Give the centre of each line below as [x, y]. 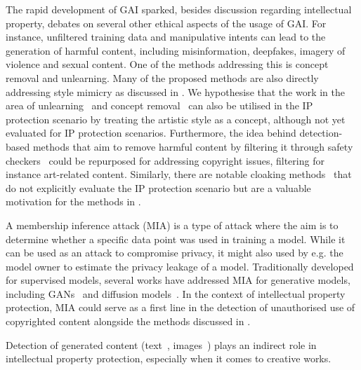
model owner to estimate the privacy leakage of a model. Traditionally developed [180, 266]
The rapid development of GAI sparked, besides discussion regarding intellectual [179, 9]
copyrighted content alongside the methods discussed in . [128, 321]
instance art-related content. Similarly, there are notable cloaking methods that [179, 174]
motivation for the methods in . [73, 201]
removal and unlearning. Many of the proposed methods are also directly [162, 77]
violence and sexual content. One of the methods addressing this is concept [167, 64]
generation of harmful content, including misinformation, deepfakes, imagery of [176, 50]
